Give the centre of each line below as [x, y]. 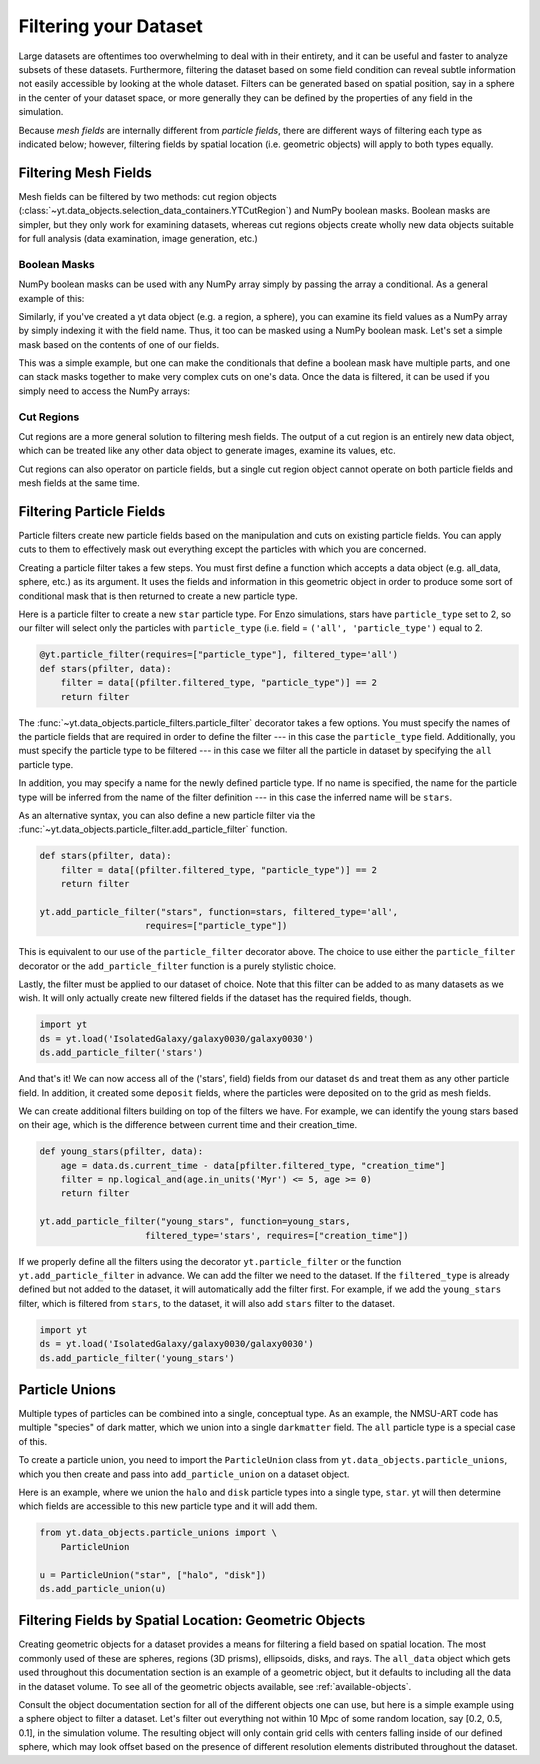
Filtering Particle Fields [92, 511]
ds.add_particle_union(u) [103, 1588]
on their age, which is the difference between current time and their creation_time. [188, 1125]
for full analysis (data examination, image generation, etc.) [138, 238]
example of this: [51, 298]
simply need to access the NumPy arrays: [104, 391]
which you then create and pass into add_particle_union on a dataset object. [184, 1474]
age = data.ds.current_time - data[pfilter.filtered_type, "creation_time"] [253, 1165]
